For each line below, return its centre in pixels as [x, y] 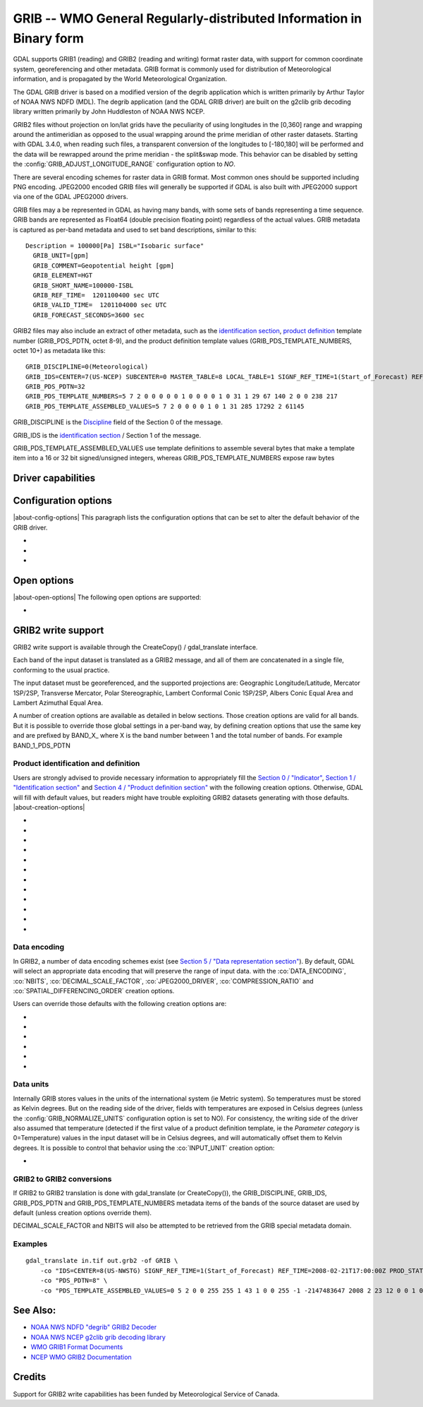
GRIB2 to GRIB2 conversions [62, 1179]
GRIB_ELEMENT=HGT [63, 276]
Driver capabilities [54, 478]
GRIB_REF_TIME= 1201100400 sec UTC [96, 295]
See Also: [35, 1311]
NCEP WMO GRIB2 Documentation [81, 1357]
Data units [31, 1084]
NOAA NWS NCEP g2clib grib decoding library [98, 1337]
